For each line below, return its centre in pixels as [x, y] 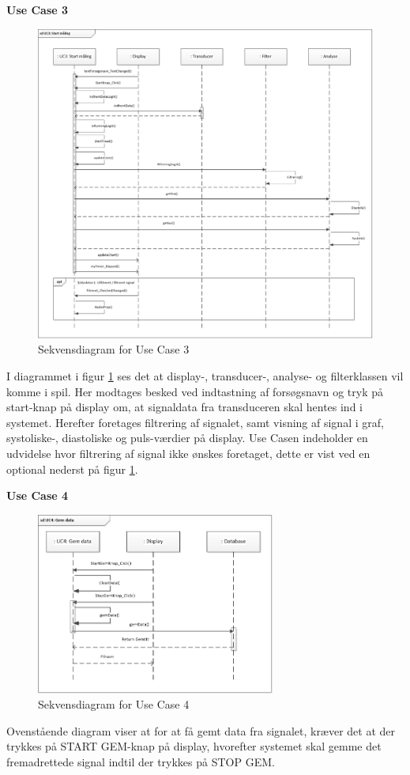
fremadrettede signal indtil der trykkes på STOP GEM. [141, 761]
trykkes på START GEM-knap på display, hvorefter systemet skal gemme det [194, 746]
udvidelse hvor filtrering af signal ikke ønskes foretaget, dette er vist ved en [188, 454]
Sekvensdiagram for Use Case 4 [114, 704]
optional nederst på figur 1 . [72, 469]
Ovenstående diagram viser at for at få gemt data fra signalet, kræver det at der [201, 730]
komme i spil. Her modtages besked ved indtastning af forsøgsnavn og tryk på [195, 391]
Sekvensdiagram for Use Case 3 [114, 349]
